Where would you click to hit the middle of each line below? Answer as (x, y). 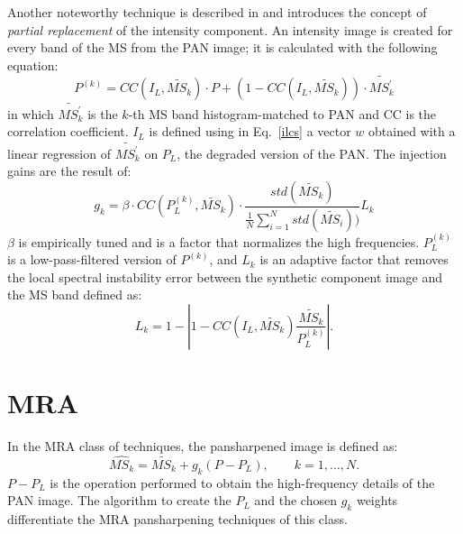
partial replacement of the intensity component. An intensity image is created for (230, 29)
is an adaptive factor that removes (354, 259)
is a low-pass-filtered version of (92, 259)
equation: (33, 64)
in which (31, 113)
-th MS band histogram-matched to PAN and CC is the (282, 113)
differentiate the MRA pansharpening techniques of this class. (177, 519)
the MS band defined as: (75, 295)
